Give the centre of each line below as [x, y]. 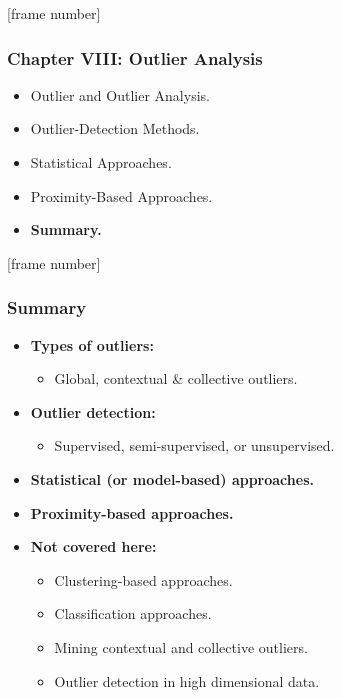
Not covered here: [93, 546]
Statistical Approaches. [101, 162]
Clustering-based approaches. [143, 579]
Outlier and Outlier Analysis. [120, 94]
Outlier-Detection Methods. [115, 128]
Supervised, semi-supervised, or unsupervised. [194, 445]
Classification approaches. [133, 613]
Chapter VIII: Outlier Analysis [135, 57]
